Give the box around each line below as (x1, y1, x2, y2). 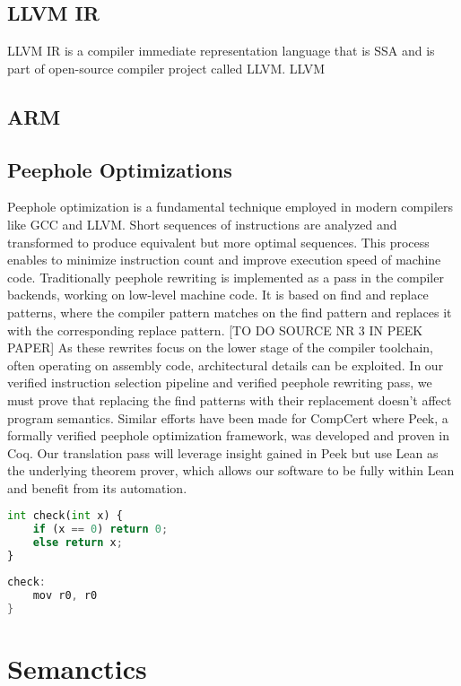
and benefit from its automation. (7, 478, 187, 497)
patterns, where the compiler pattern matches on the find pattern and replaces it (7, 302, 452, 321)
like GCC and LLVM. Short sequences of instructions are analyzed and (7, 214, 397, 233)
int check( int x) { (7, 509, 123, 523)
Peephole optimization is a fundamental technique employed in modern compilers (7, 197, 454, 216)
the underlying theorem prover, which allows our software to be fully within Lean (7, 461, 455, 480)
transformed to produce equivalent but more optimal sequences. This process (7, 232, 430, 251)
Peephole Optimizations (7, 155, 232, 183)
